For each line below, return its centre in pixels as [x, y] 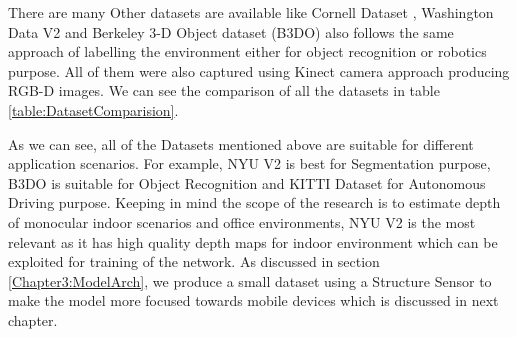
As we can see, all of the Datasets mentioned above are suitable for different [241, 143]
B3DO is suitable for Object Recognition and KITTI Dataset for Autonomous [247, 182]
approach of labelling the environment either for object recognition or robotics [247, 51]
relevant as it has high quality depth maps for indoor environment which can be [253, 241]
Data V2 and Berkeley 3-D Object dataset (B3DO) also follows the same [231, 31]
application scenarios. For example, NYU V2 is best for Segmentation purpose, [249, 163]
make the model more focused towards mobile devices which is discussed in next [253, 300]
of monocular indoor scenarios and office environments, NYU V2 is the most [242, 221]
